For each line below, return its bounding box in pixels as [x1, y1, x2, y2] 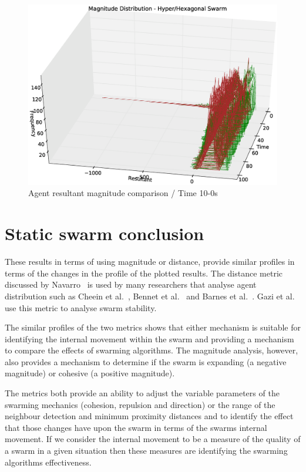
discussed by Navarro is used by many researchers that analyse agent [5, 278, 257, 291]
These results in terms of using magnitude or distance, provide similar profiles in [5, 255, 295, 268]
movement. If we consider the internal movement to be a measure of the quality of [5, 433, 301, 445]
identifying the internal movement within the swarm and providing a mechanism [5, 332, 294, 345]
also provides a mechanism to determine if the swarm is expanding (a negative [5, 355, 287, 368]
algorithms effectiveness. [5, 456, 92, 468]
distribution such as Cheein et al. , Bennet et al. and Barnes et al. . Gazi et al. [5, 289, 295, 302]
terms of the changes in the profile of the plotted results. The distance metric [5, 267, 283, 279]
